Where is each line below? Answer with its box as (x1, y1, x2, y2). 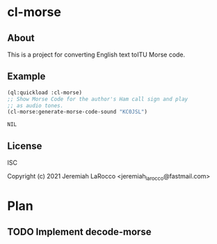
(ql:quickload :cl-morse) (7, 89, 82, 96)
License (7, 140, 42, 152)
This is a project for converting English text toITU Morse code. (7, 50, 186, 59)
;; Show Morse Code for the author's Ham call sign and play (7, 96, 188, 102)
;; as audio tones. (7, 102, 64, 109)
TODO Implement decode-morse (7, 226, 152, 238)
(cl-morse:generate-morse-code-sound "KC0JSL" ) (7, 109, 148, 116)
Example (7, 70, 46, 82)
